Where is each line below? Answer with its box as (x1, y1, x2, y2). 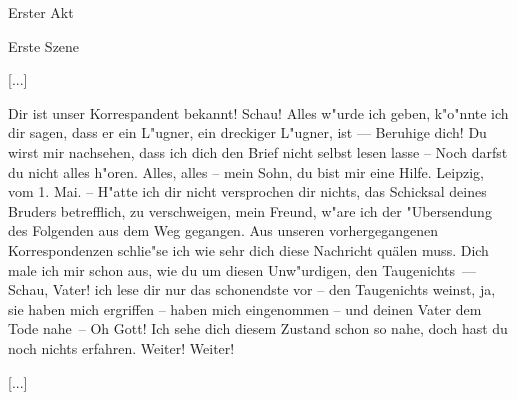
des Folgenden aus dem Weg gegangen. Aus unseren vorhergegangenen (8, 220, 438, 241)
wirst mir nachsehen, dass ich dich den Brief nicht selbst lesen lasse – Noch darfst (8, 141, 508, 162)
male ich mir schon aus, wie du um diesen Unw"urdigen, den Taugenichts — (8, 259, 476, 280)
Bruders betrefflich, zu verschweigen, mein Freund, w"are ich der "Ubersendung (8, 200, 492, 221)
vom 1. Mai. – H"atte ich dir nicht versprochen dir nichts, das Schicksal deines (8, 181, 487, 202)
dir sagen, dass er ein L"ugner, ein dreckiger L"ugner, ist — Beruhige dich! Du (8, 122, 487, 143)
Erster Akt (8, 2, 74, 22)
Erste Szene (8, 35, 80, 56)
